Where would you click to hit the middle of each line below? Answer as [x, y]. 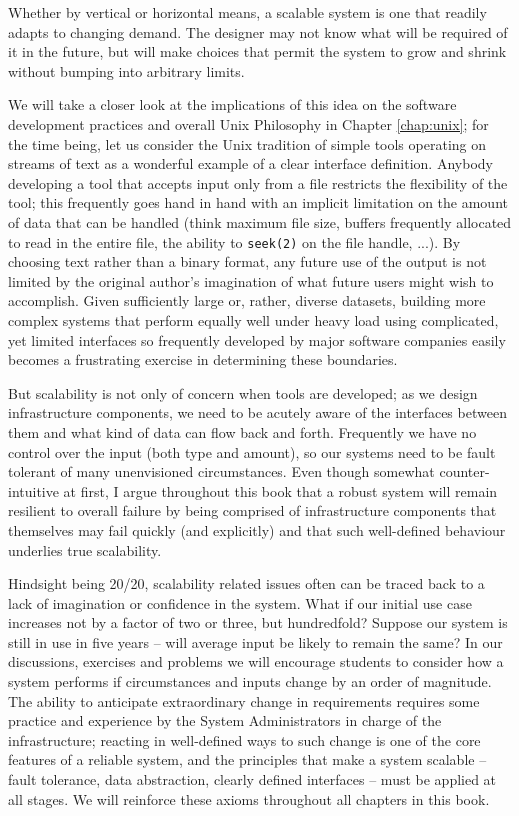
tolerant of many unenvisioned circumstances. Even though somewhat [221, 471]
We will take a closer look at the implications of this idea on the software [232, 104]
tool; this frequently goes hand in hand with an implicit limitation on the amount [258, 202]
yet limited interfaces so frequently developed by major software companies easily [257, 339]
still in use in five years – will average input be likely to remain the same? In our [255, 641]
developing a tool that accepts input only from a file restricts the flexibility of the [258, 182]
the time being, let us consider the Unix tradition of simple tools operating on [247, 143]
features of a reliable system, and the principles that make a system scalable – [247, 759]
